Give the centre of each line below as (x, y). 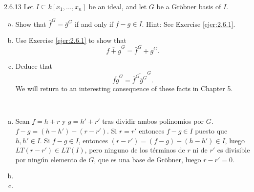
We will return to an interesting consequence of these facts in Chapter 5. (124, 88)
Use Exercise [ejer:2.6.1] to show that (71, 40)
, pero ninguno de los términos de (135, 150)
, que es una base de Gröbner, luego (148, 159)
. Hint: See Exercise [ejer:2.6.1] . (189, 24)
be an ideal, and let (118, 6)
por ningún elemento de (51, 159)
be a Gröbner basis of (189, 6)
